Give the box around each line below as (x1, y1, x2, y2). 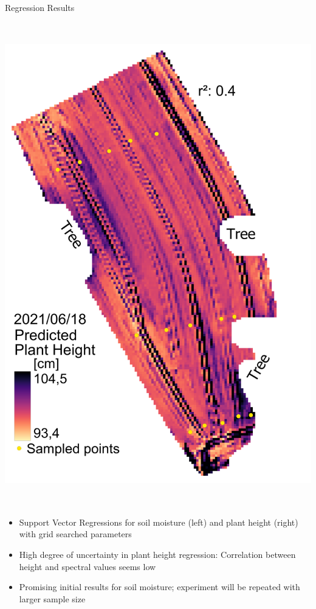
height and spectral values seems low (19, 560, 156, 572)
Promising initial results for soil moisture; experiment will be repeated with (19, 580, 300, 593)
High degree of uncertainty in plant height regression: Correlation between (19, 548, 296, 561)
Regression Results (5, 1, 75, 13)
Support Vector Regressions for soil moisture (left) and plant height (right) (19, 515, 298, 528)
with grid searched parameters (19, 527, 132, 540)
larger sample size (19, 592, 86, 605)
